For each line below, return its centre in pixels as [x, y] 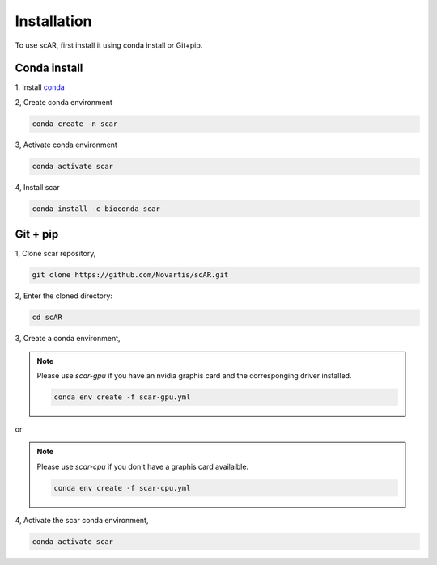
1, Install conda [40, 87]
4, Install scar [37, 187]
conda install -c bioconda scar [96, 209]
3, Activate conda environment [66, 145]
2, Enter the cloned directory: [64, 296]
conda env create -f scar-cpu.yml [122, 488]
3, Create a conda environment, [68, 339]
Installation [53, 21]
